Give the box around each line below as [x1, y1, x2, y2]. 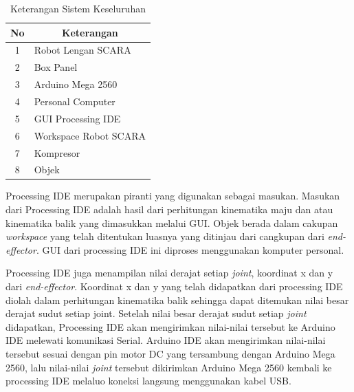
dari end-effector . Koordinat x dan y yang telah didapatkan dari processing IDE [5, 279, 343, 293]
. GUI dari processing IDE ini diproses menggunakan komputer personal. [36, 242, 344, 257]
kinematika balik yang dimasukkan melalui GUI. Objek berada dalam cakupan [5, 215, 338, 230]
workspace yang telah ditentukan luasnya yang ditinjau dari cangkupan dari [5, 229, 324, 243]
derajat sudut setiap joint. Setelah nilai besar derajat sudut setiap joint [5, 306, 307, 320]
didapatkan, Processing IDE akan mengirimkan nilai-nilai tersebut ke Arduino [5, 319, 335, 334]
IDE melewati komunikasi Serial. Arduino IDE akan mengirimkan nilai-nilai [5, 333, 326, 347]
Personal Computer [34, 94, 115, 108]
